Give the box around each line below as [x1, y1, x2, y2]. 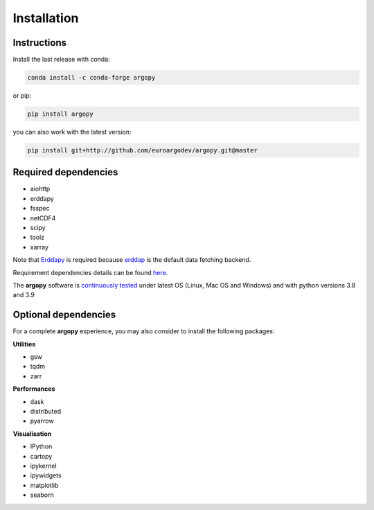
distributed [30, 407, 62, 416]
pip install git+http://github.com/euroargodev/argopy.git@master [27, 146, 258, 154]
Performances [12, 385, 55, 393]
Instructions [12, 37, 67, 49]
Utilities [12, 340, 36, 348]
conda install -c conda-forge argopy [27, 73, 156, 82]
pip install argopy [27, 110, 93, 118]
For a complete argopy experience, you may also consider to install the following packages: [12, 327, 275, 335]
